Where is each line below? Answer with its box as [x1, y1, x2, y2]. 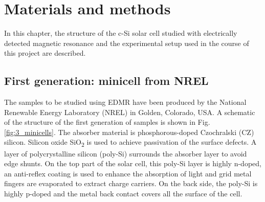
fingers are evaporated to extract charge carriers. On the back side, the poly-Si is [4, 178, 258, 189]
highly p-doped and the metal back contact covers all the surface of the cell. [4, 188, 242, 198]
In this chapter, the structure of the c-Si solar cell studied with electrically [4, 28, 237, 38]
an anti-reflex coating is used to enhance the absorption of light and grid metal [4, 168, 252, 178]
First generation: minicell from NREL [4, 73, 209, 88]
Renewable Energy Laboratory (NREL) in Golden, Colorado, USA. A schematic [4, 106, 255, 117]
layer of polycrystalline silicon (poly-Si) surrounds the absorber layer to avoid [4, 148, 247, 159]
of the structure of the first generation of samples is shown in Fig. [4, 117, 210, 127]
